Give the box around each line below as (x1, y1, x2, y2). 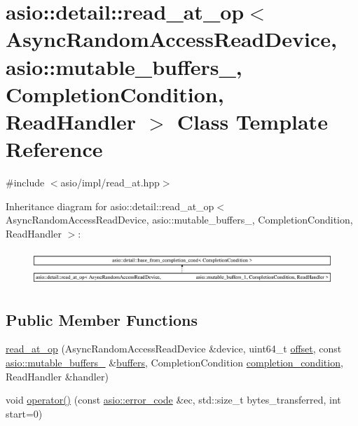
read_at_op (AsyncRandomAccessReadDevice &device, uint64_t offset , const (6, 341, 342, 356)
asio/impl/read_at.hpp (60, 175, 160, 190)
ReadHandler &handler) (6, 369, 109, 383)
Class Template (177, 106, 328, 135)
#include (6, 175, 45, 190)
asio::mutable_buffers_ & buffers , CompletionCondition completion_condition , (6, 355, 343, 369)
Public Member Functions (6, 308, 198, 330)
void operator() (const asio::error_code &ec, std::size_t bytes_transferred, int (6, 392, 341, 407)
